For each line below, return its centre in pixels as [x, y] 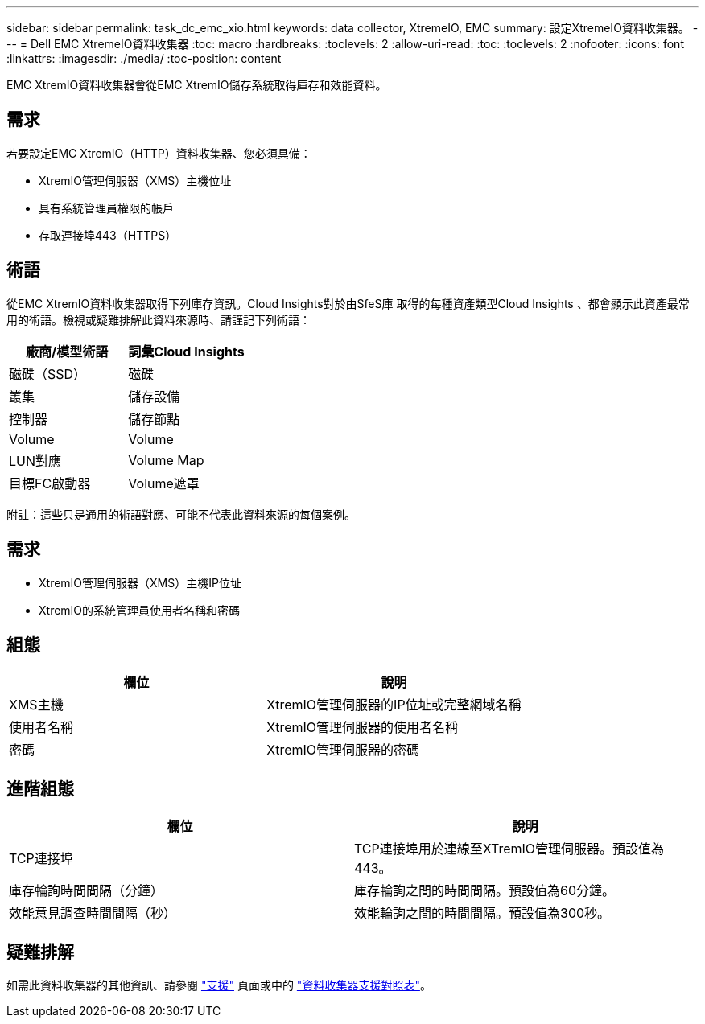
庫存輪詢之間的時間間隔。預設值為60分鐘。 [485, 891]
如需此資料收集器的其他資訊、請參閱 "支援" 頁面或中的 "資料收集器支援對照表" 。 [219, 985]
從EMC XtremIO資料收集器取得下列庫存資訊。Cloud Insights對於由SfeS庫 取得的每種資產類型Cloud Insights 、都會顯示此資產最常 [348, 303]
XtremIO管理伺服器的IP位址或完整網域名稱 [394, 705]
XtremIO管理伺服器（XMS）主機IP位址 [140, 582]
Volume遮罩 [164, 483]
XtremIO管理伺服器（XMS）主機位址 [135, 180]
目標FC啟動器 [50, 483]
